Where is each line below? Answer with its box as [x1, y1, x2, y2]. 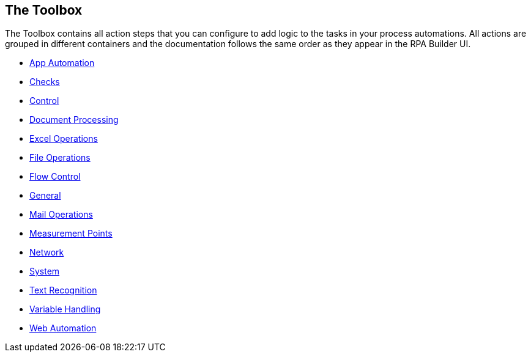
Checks [29, 76, 60, 87]
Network [29, 247, 64, 258]
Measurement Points [29, 228, 113, 239]
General [29, 190, 61, 201]
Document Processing [29, 114, 119, 125]
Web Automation [29, 323, 97, 334]
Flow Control [29, 171, 81, 182]
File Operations [29, 152, 91, 163]
